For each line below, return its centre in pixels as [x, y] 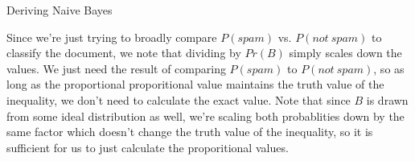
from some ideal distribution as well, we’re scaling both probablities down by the [205, 116]
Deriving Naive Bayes [60, 10]
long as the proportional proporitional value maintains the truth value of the [195, 84]
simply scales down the [345, 53]
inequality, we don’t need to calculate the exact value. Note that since [179, 99]
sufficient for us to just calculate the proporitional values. [148, 147]
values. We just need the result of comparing [116, 68]
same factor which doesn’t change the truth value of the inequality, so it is [190, 132]
